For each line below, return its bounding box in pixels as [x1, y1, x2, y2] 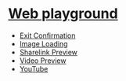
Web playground [8, 5, 119, 23]
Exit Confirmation [19, 31, 76, 40]
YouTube [19, 64, 49, 73]
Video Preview [19, 56, 67, 65]
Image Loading [19, 39, 68, 48]
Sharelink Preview [19, 47, 78, 57]
